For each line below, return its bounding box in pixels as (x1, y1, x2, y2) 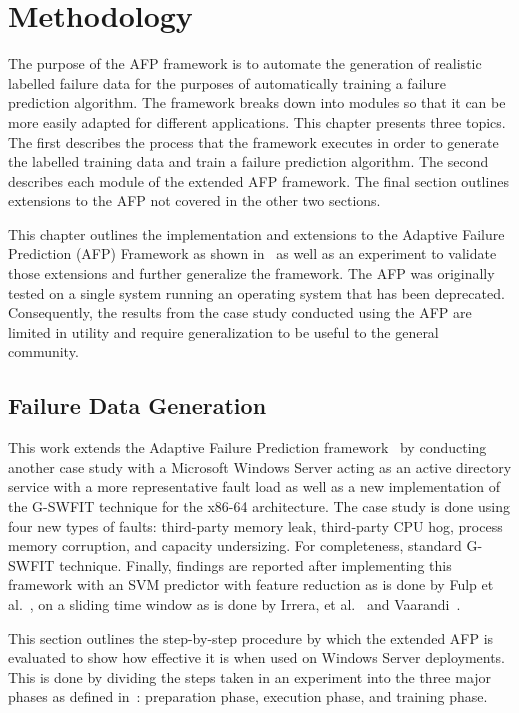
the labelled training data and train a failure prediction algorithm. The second (8, 151, 489, 172)
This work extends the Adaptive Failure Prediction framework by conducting (8, 437, 487, 458)
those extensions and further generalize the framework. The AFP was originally (8, 263, 495, 284)
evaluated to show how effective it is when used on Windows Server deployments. (8, 647, 506, 668)
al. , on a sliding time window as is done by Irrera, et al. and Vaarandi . (8, 593, 461, 614)
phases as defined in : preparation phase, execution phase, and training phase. (8, 686, 488, 707)
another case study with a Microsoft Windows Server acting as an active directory (8, 456, 512, 477)
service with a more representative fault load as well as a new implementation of (8, 476, 500, 497)
